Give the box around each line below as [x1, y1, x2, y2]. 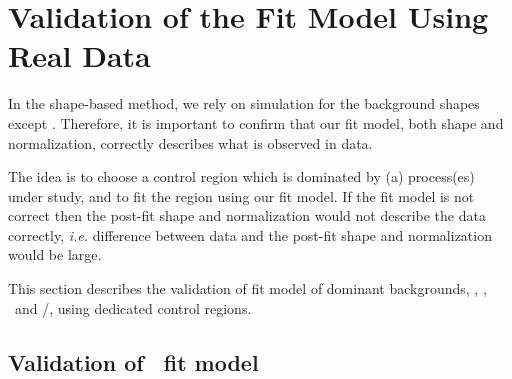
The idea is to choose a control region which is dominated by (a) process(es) [8, 166, 475, 187]
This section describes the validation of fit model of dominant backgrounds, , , [8, 278, 487, 299]
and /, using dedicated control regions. [14, 297, 252, 318]
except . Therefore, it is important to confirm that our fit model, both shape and [8, 112, 504, 133]
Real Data [8, 35, 151, 76]
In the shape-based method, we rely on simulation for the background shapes [8, 93, 480, 114]
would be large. [8, 244, 102, 265]
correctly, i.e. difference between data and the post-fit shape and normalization [8, 224, 492, 245]
